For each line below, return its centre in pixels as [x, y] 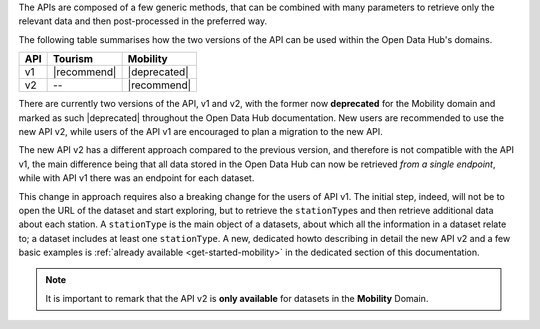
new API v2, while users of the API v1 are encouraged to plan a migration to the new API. [201, 131]
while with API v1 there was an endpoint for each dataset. [136, 178]
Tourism [73, 59]
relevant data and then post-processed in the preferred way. [143, 21]
